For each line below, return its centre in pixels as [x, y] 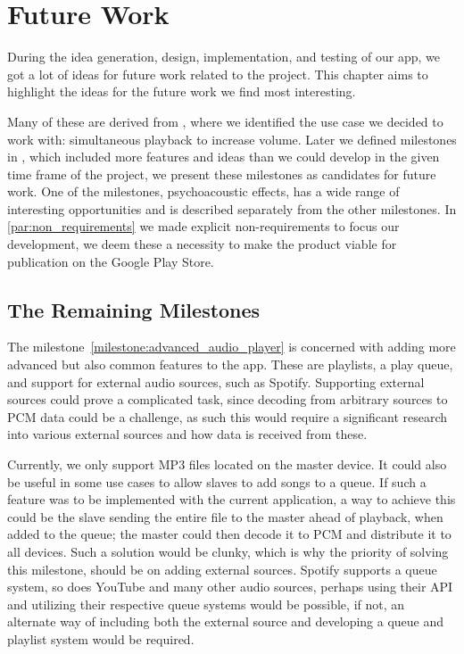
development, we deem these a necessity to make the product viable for [202, 244]
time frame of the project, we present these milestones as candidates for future [222, 174]
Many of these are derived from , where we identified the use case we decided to [225, 121]
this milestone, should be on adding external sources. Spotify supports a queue [222, 569]
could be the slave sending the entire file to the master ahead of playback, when [225, 516]
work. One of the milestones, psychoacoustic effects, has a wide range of [203, 191]
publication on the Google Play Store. [111, 261]
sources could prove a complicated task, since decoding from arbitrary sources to [228, 399]
